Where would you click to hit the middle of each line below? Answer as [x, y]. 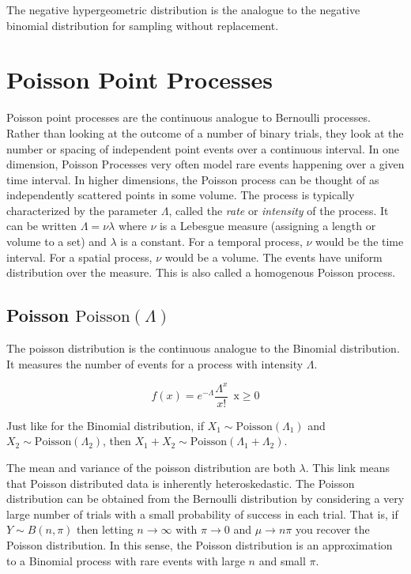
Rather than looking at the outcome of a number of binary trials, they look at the [205, 132]
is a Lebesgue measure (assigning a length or [268, 226]
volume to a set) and [57, 242]
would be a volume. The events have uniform [273, 257]
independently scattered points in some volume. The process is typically [181, 195]
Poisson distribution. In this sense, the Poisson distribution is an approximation [200, 544]
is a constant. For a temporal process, [211, 242]
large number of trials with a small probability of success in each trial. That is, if [202, 514]
